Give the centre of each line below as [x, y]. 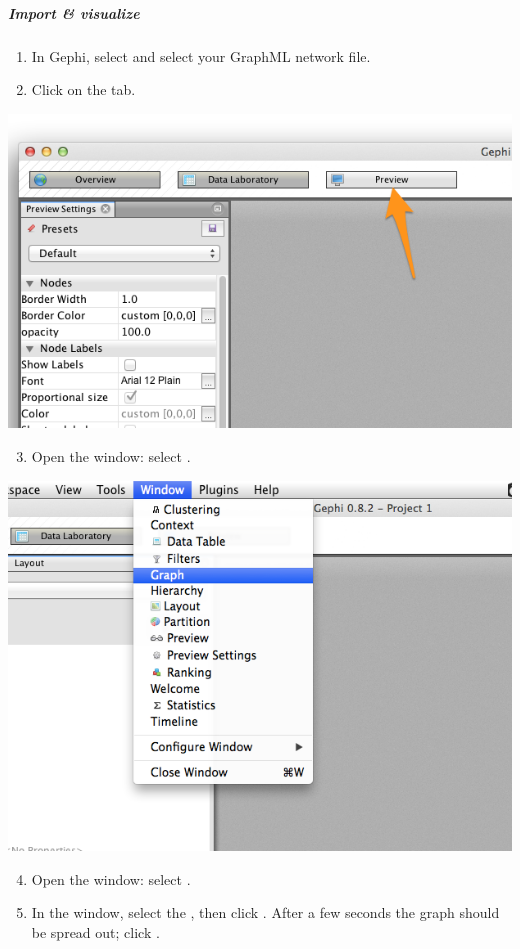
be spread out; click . [95, 931]
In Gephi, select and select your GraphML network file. [201, 55]
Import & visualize [74, 12]
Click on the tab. [83, 89]
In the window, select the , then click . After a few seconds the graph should [265, 912]
